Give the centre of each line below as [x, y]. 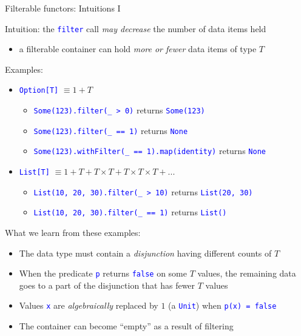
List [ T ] [34, 173]
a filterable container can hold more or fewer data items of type [138, 49]
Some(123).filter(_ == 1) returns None [111, 130]
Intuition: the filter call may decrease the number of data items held [136, 28]
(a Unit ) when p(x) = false [222, 305]
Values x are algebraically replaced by [89, 305]
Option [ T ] [39, 91]
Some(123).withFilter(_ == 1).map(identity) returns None [150, 151]
